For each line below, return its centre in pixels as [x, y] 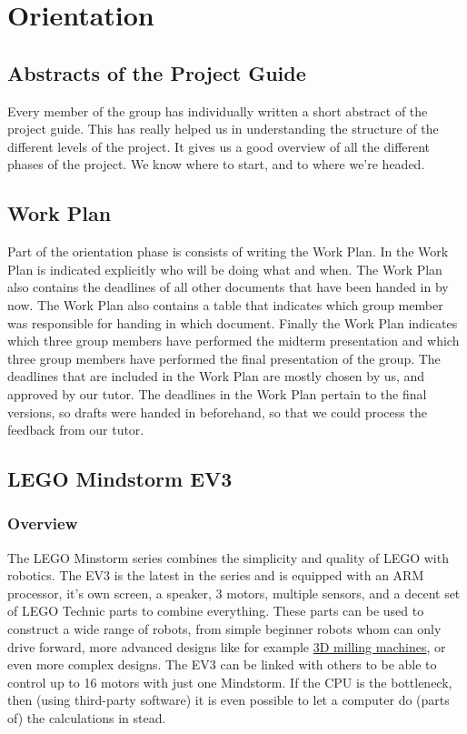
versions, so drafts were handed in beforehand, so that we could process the [217, 412]
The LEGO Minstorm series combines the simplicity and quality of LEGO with [228, 557]
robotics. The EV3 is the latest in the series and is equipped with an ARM [216, 575]
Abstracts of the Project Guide [157, 72]
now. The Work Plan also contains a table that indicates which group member [225, 304]
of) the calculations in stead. [87, 718]
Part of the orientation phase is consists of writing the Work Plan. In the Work [228, 251]
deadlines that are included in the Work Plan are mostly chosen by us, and [216, 376]
